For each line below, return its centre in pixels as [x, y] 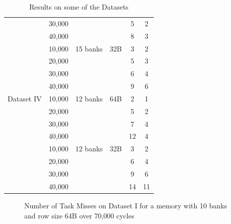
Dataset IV [25, 98]
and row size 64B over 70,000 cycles [79, 215]
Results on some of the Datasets [79, 7]
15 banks [89, 48]
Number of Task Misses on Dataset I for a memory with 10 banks [126, 205]
